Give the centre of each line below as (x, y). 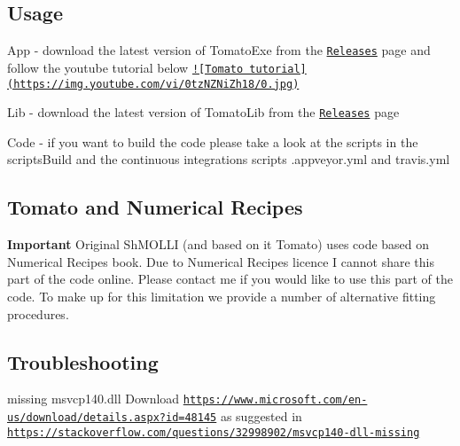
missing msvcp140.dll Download (94, 399)
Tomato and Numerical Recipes (155, 207)
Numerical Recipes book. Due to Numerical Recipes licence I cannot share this (221, 261)
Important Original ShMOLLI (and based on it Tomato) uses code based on (218, 244)
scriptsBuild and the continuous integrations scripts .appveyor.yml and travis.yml (229, 159)
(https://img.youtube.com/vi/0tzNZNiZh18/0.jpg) (153, 84)
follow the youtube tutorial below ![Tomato (125, 67)
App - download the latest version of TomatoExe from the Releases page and (219, 50)
